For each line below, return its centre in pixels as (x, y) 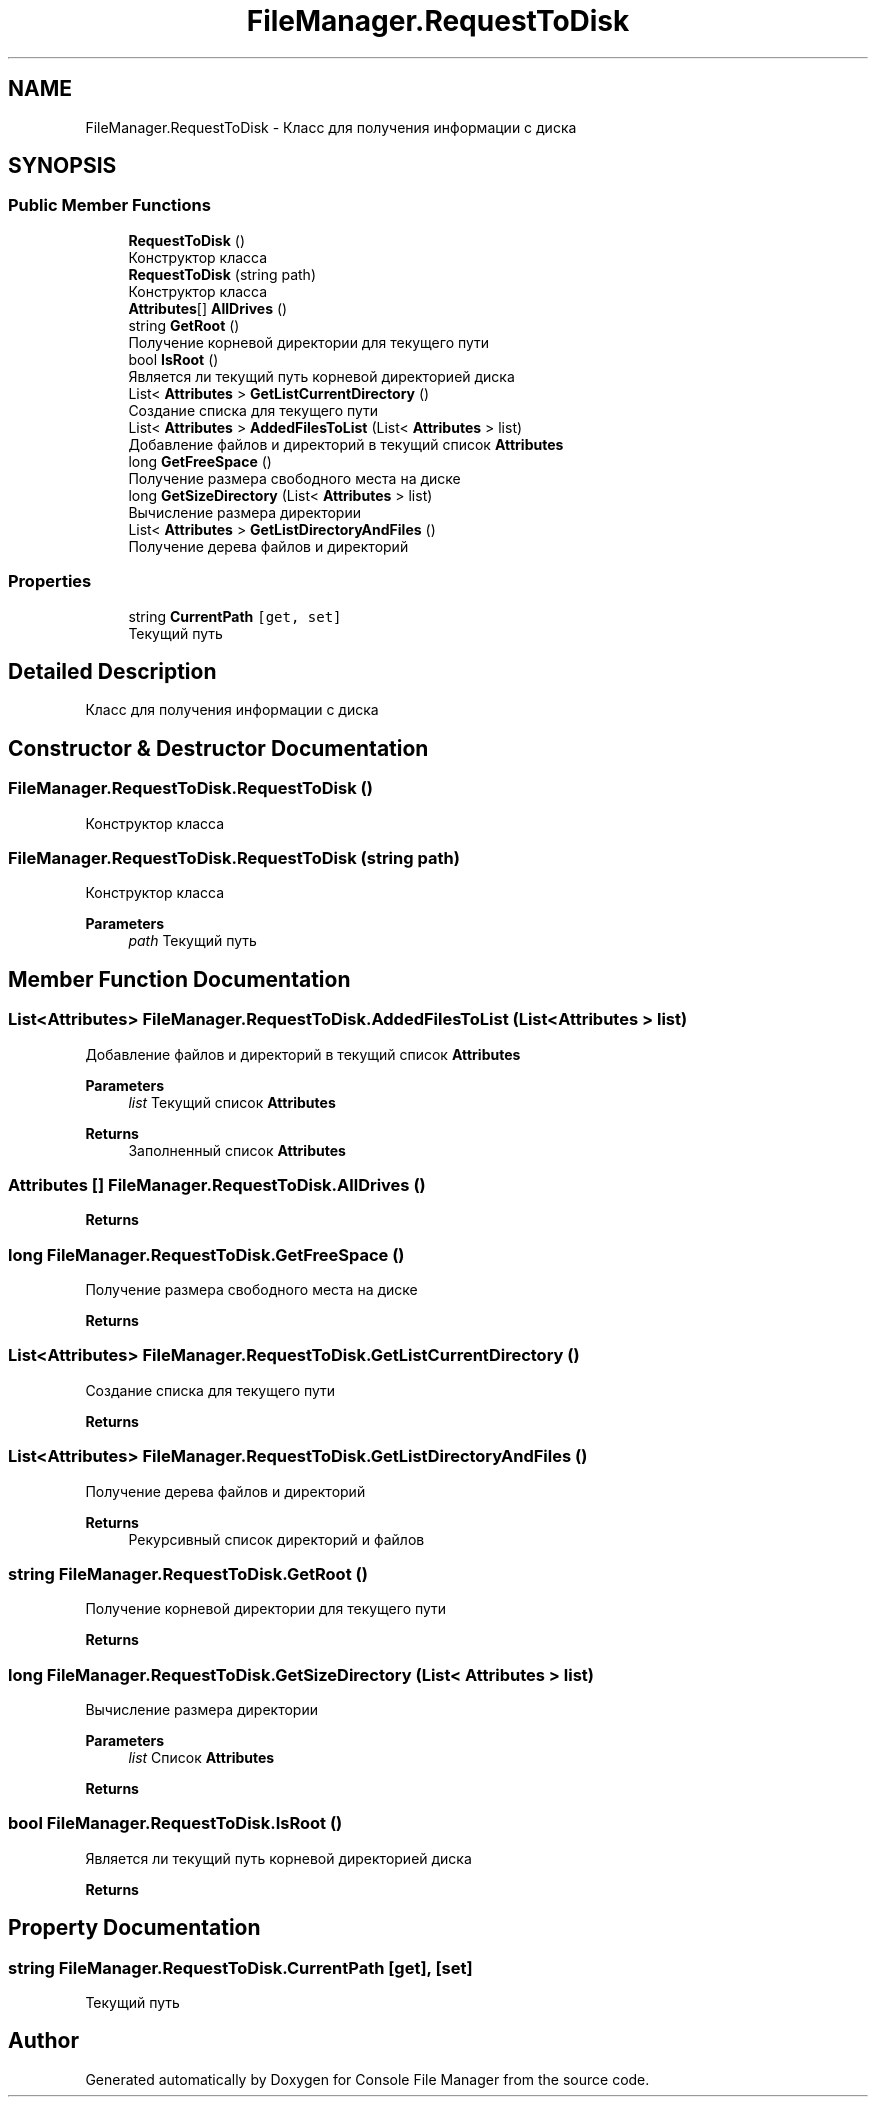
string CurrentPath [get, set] (235, 616)
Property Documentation (134, 1928)
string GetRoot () (184, 325)
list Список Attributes (201, 1758)
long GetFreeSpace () (200, 461)
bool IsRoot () (173, 359)
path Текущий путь (192, 941)
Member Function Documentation (179, 979)
